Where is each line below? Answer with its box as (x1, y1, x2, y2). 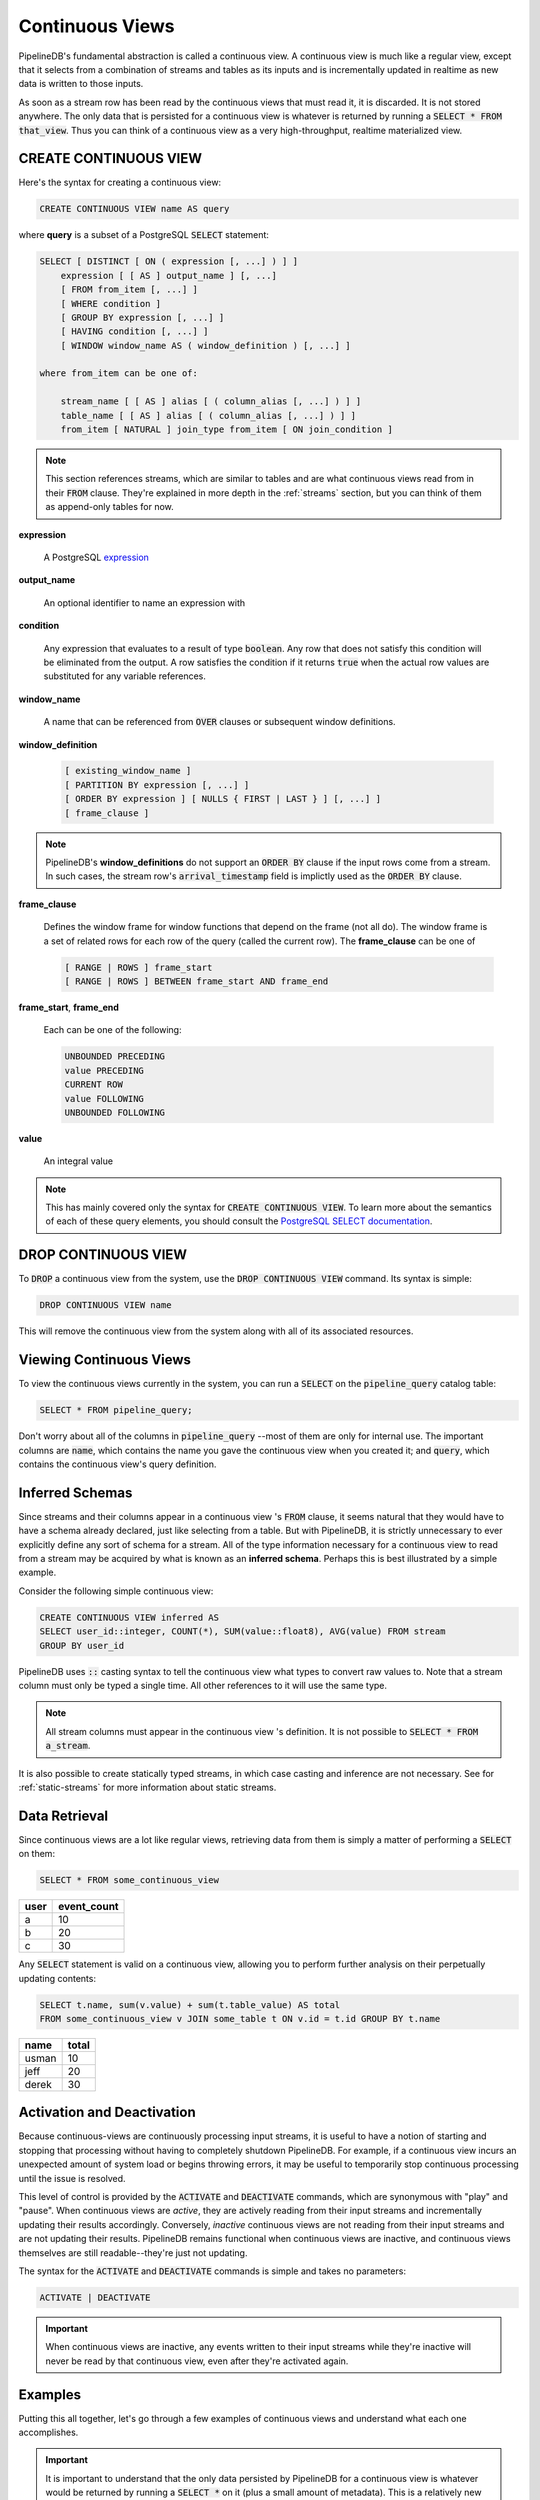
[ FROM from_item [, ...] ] (60, 284, 199, 295)
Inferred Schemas (18, 1484, 133, 1501)
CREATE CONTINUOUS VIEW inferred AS (39, 1611, 220, 1623)
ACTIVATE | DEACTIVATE (39, 2291, 151, 2303)
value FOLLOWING (64, 1093, 145, 1104)
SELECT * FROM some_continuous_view (39, 1875, 220, 1886)
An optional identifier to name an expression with (43, 596, 246, 609)
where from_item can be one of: (39, 368, 199, 379)
